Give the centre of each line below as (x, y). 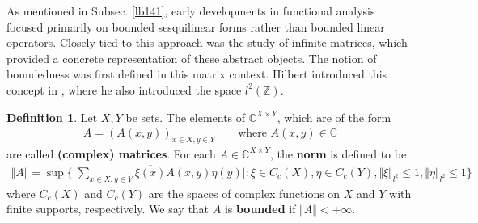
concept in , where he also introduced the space (124, 89)
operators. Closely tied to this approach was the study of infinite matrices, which (207, 42)
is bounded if (260, 209)
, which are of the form (334, 117)
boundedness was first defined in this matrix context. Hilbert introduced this (197, 74)
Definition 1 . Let (52, 117)
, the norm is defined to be (338, 153)
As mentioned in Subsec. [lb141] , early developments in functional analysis (191, 11)
